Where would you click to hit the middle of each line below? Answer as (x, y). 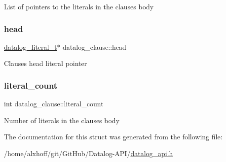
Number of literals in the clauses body (62, 120)
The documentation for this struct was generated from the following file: (113, 137)
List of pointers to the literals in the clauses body (79, 6)
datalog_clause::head (94, 47)
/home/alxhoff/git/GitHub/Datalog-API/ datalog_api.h (89, 153)
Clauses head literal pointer (46, 63)
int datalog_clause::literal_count (54, 104)
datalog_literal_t (31, 47)
